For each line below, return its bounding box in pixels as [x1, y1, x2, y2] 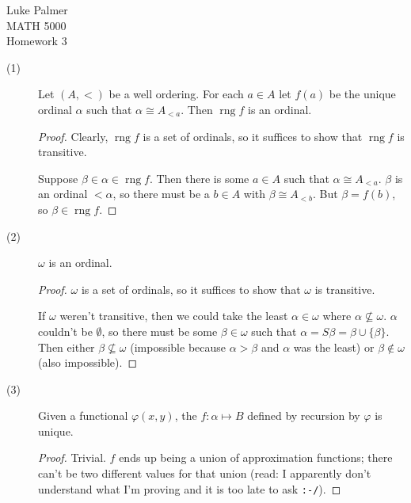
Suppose [38, 170, 78, 186]
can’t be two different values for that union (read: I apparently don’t [38, 465, 371, 482]
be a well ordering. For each [108, 86, 244, 102]
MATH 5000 [6, 17, 67, 33]
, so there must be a [112, 185, 210, 202]
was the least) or [293, 338, 375, 355]
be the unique [329, 86, 396, 102]
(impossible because [130, 338, 226, 355]
